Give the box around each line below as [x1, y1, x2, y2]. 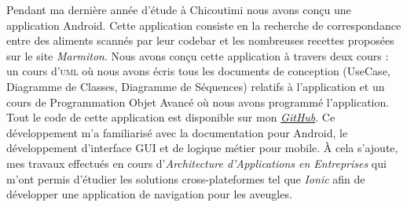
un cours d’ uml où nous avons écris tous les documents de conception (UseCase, [6, 63, 390, 79]
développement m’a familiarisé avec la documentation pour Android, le [6, 124, 348, 140]
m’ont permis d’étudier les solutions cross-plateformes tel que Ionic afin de [6, 170, 365, 187]
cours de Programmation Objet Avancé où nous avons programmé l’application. [6, 93, 390, 110]
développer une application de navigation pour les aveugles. [6, 186, 292, 202]
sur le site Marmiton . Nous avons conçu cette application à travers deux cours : [6, 47, 389, 64]
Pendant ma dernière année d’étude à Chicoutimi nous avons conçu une [6, 2, 351, 17]
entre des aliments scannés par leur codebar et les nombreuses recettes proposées [6, 32, 394, 49]
